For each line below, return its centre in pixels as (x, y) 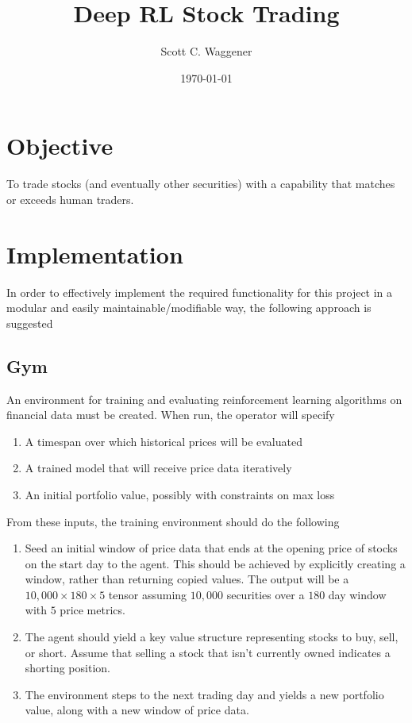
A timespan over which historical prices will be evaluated (164, 441)
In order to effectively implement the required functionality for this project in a (200, 292)
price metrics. (92, 610)
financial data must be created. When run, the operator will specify (171, 415)
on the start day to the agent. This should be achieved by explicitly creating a (215, 563)
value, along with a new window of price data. (137, 710)
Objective (60, 146)
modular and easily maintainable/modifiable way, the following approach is (189, 308)
